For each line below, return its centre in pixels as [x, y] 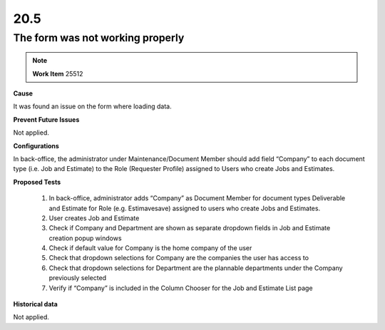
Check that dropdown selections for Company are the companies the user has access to [179, 258]
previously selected [78, 278]
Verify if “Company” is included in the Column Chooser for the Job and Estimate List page [181, 288]
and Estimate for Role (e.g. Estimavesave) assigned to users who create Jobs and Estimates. [185, 208]
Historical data [36, 304]
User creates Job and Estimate [94, 218]
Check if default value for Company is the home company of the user [150, 248]
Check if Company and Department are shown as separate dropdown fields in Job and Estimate [190, 228]
